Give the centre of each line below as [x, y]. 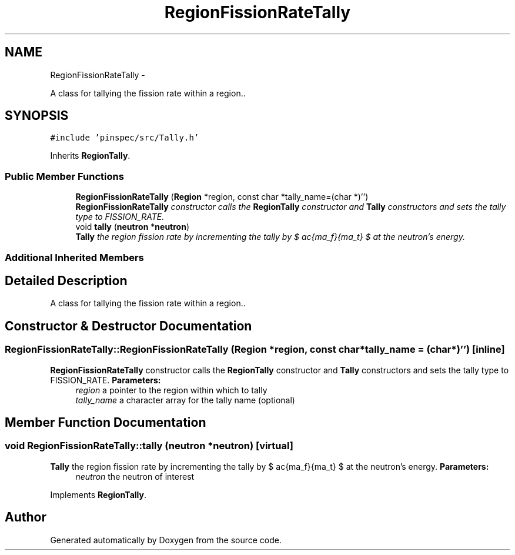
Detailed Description [66, 280]
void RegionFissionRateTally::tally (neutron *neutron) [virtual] [149, 446]
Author [26, 517]
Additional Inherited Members [74, 257]
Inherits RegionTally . [90, 156]
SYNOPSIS [37, 116]
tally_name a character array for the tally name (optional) [185, 400]
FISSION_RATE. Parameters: [106, 380]
